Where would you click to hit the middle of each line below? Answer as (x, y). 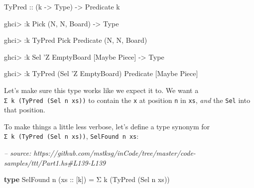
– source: (18, 153)
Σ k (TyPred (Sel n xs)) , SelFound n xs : (71, 136)
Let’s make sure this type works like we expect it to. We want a (101, 90)
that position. (25, 110)
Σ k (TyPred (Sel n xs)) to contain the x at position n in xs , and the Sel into (127, 100)
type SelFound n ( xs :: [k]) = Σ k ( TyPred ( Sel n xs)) (87, 179)
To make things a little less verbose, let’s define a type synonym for (107, 126)
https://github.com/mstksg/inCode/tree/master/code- (115, 153)
